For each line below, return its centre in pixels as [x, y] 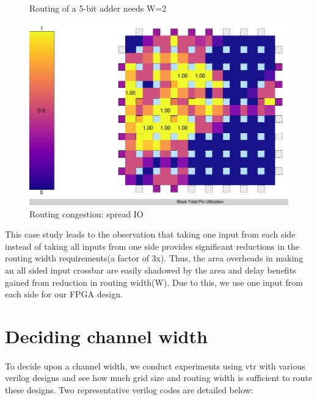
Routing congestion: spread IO [86, 213]
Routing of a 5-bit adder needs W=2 [98, 8]
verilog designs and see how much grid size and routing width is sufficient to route [159, 378]
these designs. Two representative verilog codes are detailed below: [129, 389]
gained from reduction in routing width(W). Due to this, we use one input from [154, 282]
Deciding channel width [106, 336]
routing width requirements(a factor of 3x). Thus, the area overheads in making [154, 258]
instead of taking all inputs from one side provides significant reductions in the [152, 246]
